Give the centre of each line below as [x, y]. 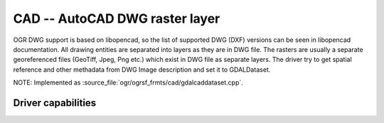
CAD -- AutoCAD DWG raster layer [117, 18]
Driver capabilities [55, 103]
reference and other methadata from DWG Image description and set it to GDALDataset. [142, 69]
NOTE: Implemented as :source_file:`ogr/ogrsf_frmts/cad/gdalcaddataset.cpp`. [128, 82]
